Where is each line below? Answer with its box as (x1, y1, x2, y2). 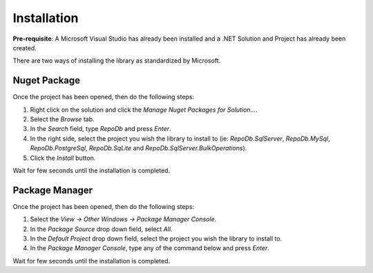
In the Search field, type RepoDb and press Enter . (30, 125, 172, 133)
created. (12, 43, 37, 52)
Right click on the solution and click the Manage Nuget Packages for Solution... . (30, 105, 258, 114)
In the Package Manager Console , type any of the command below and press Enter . (30, 244, 269, 252)
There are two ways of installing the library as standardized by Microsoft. (12, 57, 221, 65)
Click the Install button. (30, 154, 96, 162)
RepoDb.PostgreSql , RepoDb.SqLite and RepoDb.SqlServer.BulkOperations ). (30, 144, 247, 152)
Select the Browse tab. (30, 115, 95, 123)
